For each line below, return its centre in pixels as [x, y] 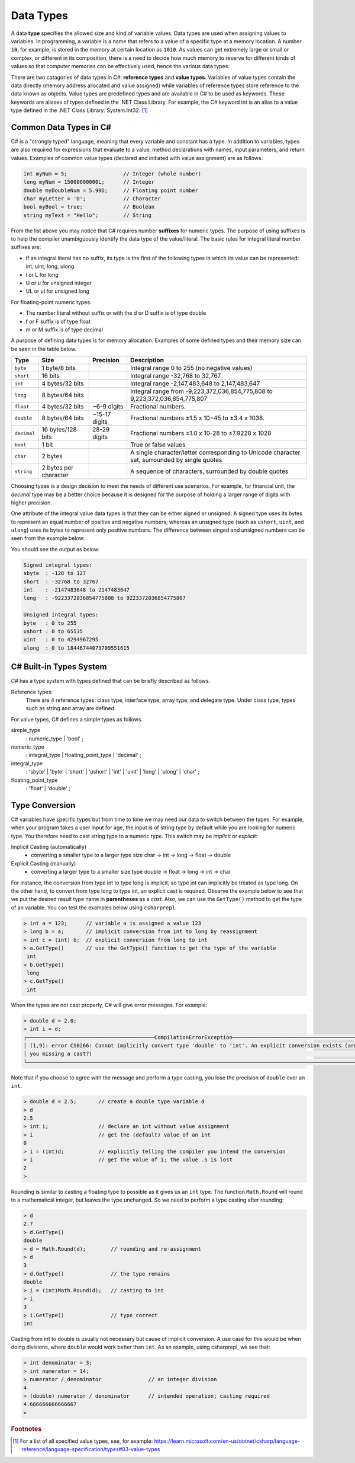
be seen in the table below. [44, 349]
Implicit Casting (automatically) [49, 847]
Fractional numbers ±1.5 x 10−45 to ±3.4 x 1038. [197, 418]
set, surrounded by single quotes [176, 460]
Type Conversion [43, 805]
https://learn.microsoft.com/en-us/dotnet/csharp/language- [227, 1441]
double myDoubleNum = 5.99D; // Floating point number [111, 190]
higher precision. [32, 502]
